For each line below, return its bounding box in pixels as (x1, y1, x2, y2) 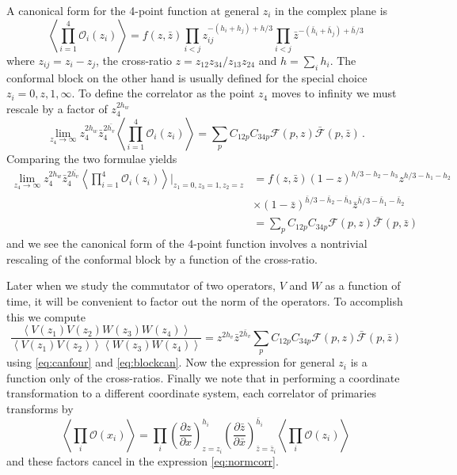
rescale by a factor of (6, 100, 108, 116)
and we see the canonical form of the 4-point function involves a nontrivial (6, 235, 368, 252)
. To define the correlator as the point (71, 85, 255, 101)
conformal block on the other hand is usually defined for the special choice (6, 69, 368, 85)
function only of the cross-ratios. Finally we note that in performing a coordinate (6, 369, 400, 386)
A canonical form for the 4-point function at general (6, 2, 260, 18)
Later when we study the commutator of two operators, (6, 277, 276, 294)
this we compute (6, 308, 86, 325)
